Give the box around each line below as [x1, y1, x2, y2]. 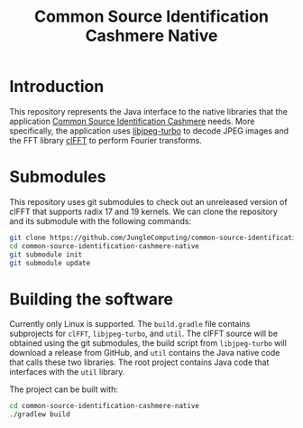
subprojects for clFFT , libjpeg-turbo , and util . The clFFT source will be [9, 328, 278, 340]
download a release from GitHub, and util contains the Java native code [9, 348, 280, 358]
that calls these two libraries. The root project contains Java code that [9, 357, 270, 368]
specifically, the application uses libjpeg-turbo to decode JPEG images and [9, 125, 289, 136]
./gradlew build [9, 410, 70, 419]
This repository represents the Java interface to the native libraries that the [9, 106, 289, 116]
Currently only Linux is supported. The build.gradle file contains [9, 319, 251, 330]
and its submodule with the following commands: [9, 215, 192, 227]
